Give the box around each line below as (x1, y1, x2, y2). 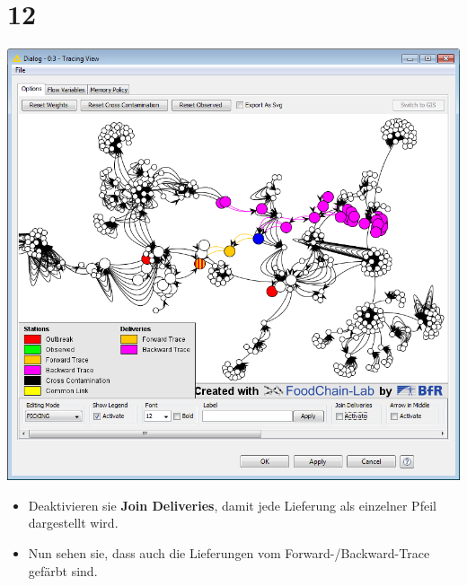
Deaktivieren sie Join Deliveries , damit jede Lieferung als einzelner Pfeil (28, 495, 436, 514)
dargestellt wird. (28, 513, 119, 532)
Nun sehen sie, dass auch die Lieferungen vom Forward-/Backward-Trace (28, 543, 430, 562)
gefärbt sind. (28, 561, 98, 580)
